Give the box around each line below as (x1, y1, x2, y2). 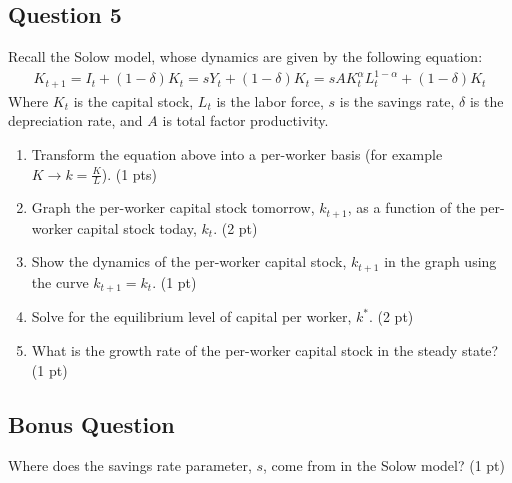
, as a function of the (347, 197, 476, 218)
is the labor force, (216, 90, 324, 111)
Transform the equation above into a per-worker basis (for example (31, 143, 443, 164)
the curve (31, 271, 89, 292)
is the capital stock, (73, 90, 194, 111)
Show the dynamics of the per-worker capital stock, (31, 251, 347, 272)
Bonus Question (8, 408, 175, 439)
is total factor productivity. (162, 110, 329, 131)
